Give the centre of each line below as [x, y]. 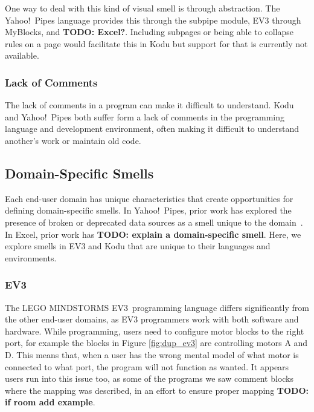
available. [22, 55]
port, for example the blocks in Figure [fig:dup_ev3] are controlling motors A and [156, 343]
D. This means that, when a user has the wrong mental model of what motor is [152, 354]
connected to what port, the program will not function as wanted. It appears [147, 366]
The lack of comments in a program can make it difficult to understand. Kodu [149, 105]
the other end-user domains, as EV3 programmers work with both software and [152, 319]
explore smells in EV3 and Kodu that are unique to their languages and [138, 246]
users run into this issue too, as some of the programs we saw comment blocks [149, 378]
